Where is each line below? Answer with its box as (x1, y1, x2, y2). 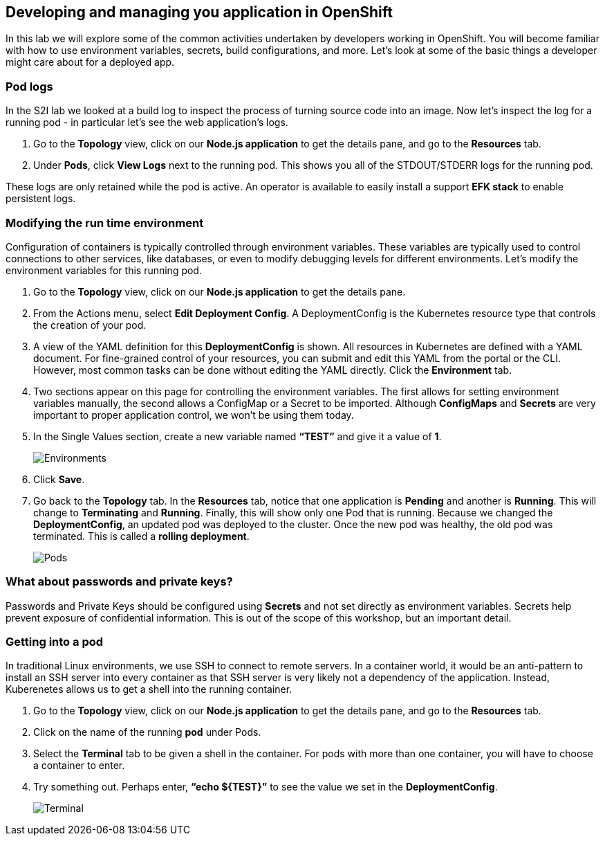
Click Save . (33, 473, 85, 485)
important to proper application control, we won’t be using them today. (33, 408, 354, 421)
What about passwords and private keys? (6, 575, 233, 589)
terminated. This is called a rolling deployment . (33, 530, 250, 542)
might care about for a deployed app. (6, 56, 175, 69)
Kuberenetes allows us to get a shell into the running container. (6, 683, 292, 696)
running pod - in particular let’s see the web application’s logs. (6, 116, 288, 129)
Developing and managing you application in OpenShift (6, 3, 393, 21)
